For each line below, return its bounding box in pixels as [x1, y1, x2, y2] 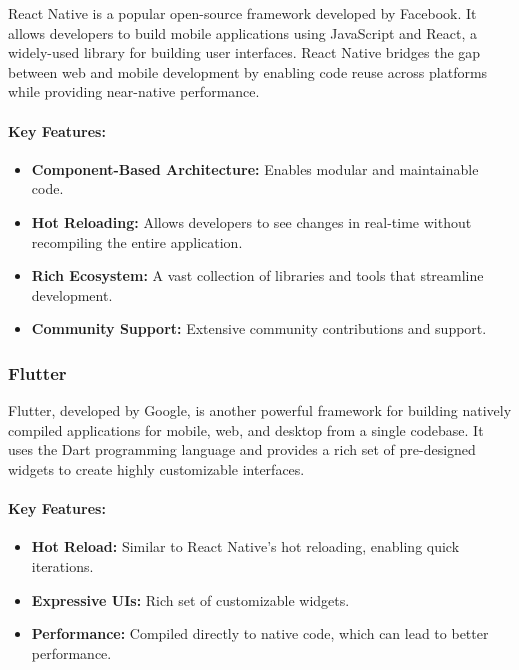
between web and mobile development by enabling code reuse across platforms [8, 61, 488, 82]
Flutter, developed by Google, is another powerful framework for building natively [8, 400, 512, 421]
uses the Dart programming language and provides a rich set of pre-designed [8, 439, 476, 460]
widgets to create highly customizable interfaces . [8, 458, 305, 479]
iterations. [31, 555, 94, 576]
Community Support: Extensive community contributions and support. [31, 318, 487, 339]
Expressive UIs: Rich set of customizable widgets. [31, 589, 350, 610]
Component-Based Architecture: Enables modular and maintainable [31, 158, 479, 179]
